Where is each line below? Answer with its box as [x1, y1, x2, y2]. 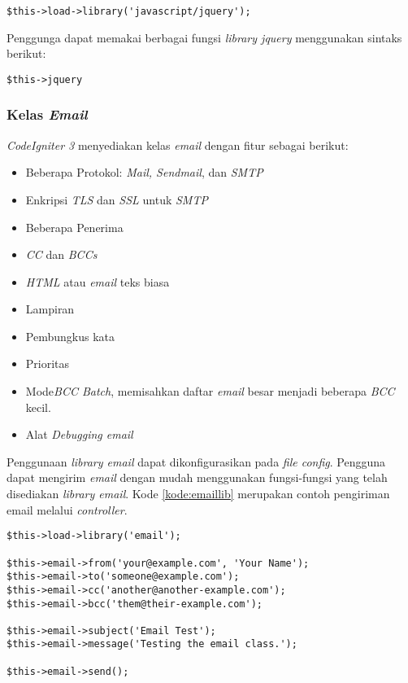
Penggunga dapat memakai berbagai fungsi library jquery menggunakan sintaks [7, 28, 402, 46]
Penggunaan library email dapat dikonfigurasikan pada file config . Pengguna [7, 453, 386, 470]
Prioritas [25, 355, 70, 372]
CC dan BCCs [25, 246, 98, 263]
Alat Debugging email [25, 426, 133, 443]
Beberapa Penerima [25, 218, 124, 235]
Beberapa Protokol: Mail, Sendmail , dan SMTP [25, 164, 263, 181]
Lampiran [25, 300, 75, 317]
